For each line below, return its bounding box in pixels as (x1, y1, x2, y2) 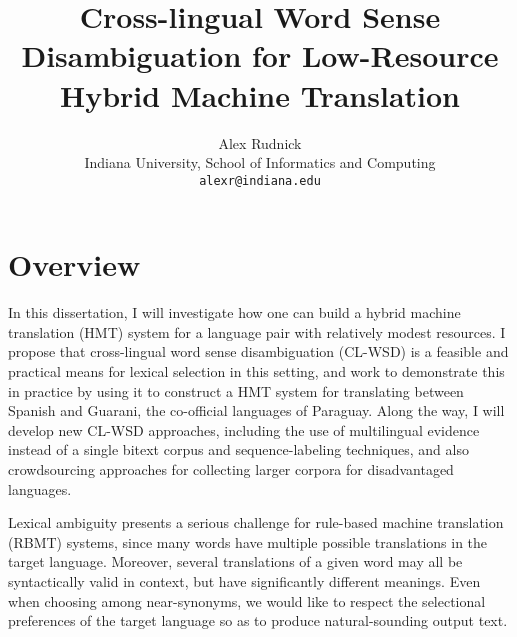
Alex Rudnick (218, 132, 302, 153)
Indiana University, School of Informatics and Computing (84, 152, 436, 173)
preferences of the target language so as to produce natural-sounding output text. (8, 610, 508, 631)
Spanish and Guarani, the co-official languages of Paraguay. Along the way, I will (8, 400, 505, 421)
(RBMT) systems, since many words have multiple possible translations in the (8, 531, 488, 552)
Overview (8, 244, 141, 285)
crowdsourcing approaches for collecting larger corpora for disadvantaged (8, 459, 454, 480)
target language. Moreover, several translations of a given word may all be (8, 551, 463, 572)
